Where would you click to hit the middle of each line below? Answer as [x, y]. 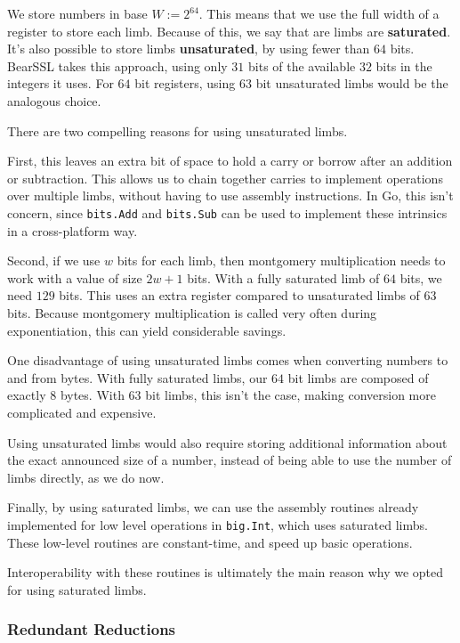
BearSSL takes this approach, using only [117, 65]
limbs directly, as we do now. [86, 477]
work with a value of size [75, 277]
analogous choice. [54, 100]
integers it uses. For [61, 83]
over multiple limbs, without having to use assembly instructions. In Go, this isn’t [230, 195]
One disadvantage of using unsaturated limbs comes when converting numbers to [228, 360]
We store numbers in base [77, 13]
